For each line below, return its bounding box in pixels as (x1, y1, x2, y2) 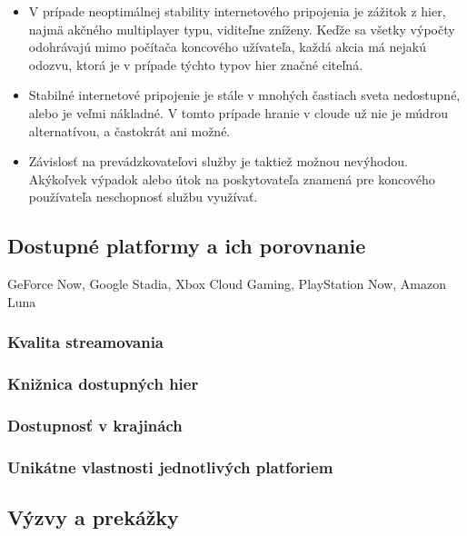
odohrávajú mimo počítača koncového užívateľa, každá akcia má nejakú (28, 37, 426, 56)
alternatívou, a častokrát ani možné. (28, 121, 231, 140)
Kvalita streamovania (7, 331, 164, 353)
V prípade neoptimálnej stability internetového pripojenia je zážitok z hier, (28, 2, 446, 20)
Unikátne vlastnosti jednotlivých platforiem (7, 455, 333, 478)
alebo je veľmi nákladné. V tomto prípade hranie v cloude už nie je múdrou (28, 103, 449, 122)
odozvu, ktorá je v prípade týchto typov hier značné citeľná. (28, 55, 363, 74)
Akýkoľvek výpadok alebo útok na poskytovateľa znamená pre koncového (28, 169, 435, 188)
